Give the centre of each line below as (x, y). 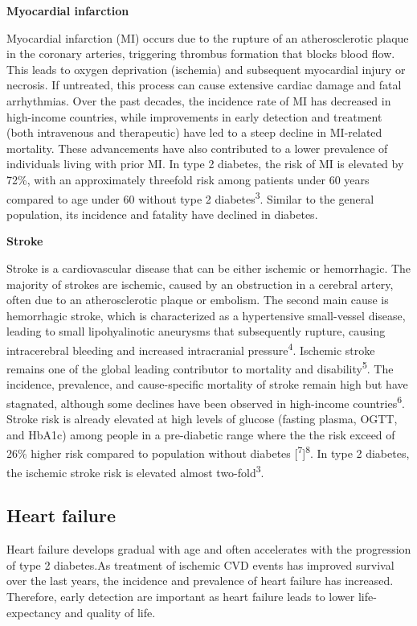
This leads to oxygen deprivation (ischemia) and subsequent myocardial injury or (206, 69)
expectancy (34, 612)
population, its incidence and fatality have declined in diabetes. (162, 214)
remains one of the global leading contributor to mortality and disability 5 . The (200, 367)
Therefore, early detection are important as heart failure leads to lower (181, 596)
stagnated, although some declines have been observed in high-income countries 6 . (206, 402)
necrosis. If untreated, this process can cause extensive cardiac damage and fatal (204, 85)
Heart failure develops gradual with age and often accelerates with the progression (209, 549)
